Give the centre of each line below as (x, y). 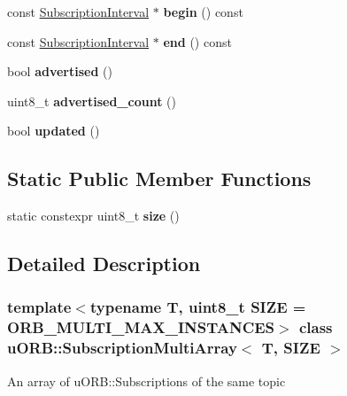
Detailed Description (104, 264)
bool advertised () (60, 71)
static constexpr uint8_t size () (93, 216)
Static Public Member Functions (159, 179)
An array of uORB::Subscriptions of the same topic (147, 380)
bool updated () (54, 131)
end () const (197, 41)
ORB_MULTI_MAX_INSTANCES (141, 327)
